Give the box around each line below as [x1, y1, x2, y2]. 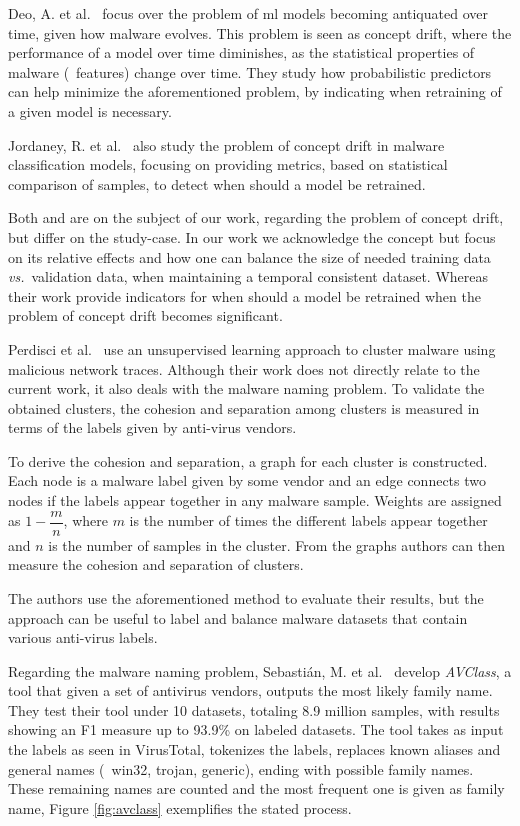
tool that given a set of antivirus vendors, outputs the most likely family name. [8, 680, 493, 701]
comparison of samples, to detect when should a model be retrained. [8, 173, 426, 194]
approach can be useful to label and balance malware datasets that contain [8, 607, 468, 628]
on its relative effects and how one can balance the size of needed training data [8, 246, 491, 267]
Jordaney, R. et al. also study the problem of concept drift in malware [8, 134, 445, 155]
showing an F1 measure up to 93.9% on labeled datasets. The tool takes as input [8, 719, 504, 740]
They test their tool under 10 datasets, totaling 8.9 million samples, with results [8, 699, 500, 720]
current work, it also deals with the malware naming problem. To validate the [8, 378, 485, 399]
